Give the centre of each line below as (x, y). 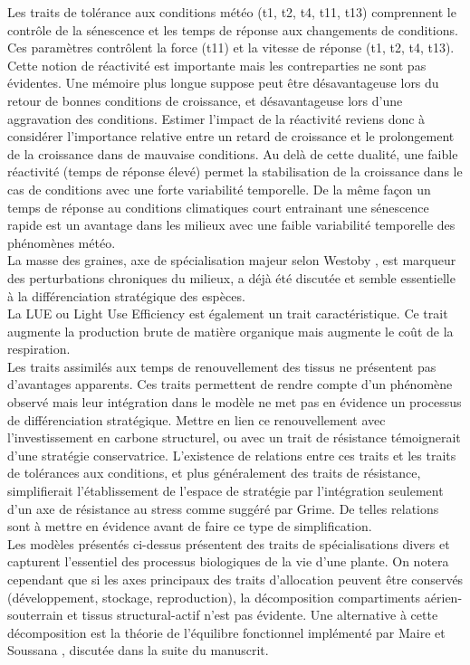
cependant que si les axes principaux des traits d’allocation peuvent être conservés (235, 579)
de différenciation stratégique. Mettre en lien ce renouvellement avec (197, 419)
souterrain (35, 615)
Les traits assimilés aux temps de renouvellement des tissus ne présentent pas (222, 366)
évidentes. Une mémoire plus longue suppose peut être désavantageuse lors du (223, 83)
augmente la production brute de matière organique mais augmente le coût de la (230, 331)
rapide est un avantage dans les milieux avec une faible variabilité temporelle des (231, 225)
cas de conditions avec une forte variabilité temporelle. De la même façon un (219, 189)
